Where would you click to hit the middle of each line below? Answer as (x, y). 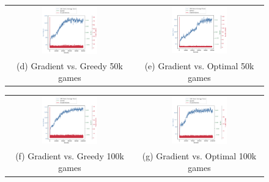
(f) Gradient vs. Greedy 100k (70, 155)
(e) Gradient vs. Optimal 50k (199, 65)
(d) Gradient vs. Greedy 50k (70, 65)
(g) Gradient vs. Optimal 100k (199, 155)
